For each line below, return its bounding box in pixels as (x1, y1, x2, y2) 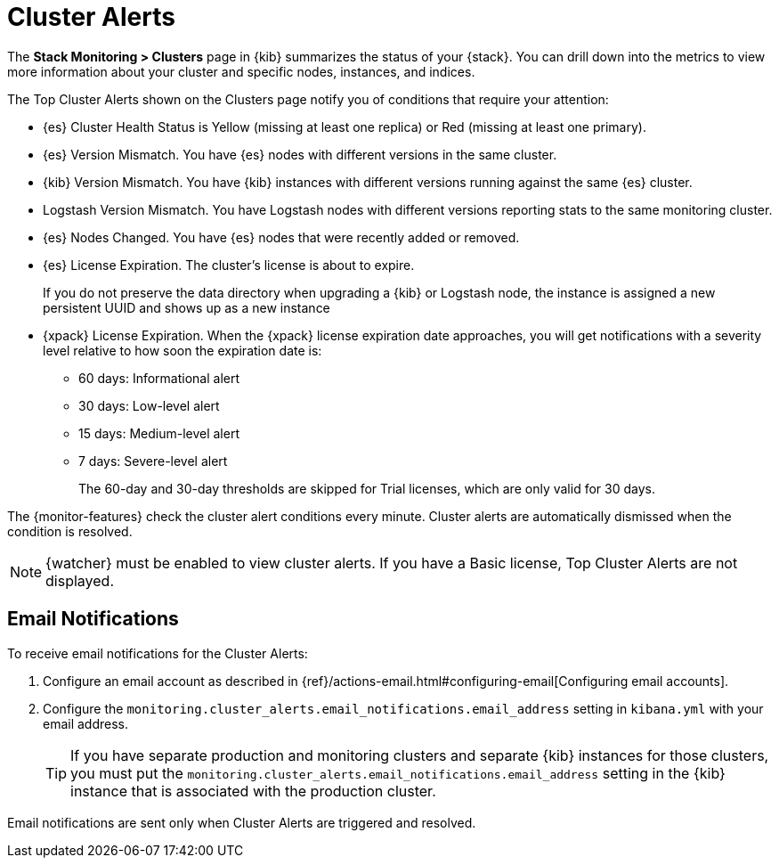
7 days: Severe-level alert (78, 453, 228, 469)
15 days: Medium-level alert (78, 425, 239, 441)
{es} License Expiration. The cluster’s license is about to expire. (43, 257, 415, 273)
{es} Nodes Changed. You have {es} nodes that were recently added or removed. (43, 229, 520, 245)
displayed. (45, 571, 115, 590)
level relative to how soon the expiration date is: (43, 342, 322, 358)
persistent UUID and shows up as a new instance (43, 299, 330, 315)
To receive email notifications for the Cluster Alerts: (7, 645, 308, 661)
